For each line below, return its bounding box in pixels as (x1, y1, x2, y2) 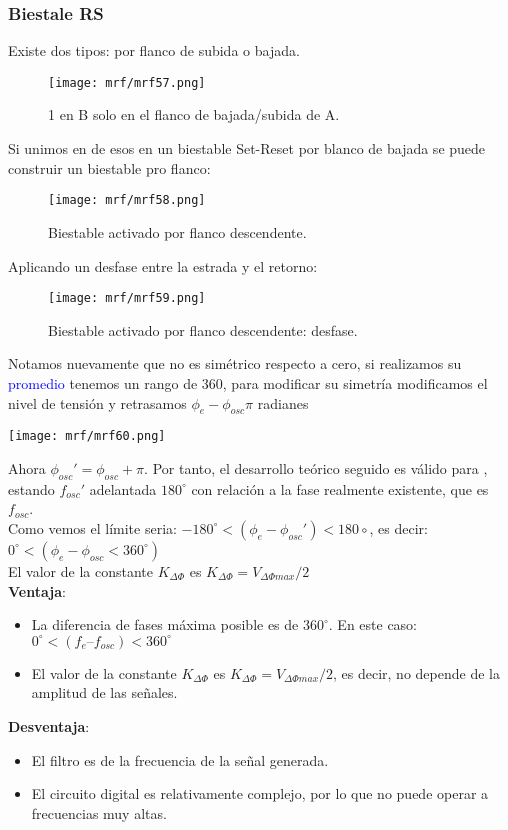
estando (8, 478, 55, 499)
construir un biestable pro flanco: (8, 157, 211, 178)
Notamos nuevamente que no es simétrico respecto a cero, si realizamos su (8, 353, 462, 374)
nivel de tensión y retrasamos (8, 392, 187, 413)
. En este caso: (328, 614, 418, 635)
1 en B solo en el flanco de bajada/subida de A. (48, 104, 340, 125)
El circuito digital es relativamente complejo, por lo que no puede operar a (31, 783, 489, 804)
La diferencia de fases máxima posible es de (31, 614, 299, 635)
